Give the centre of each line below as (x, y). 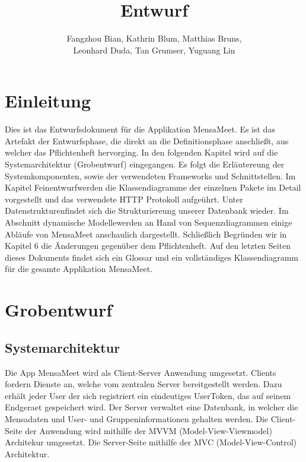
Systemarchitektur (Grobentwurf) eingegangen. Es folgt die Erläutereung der (145, 164)
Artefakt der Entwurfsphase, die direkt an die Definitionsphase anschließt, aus (147, 140)
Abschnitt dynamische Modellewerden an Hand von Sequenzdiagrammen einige (149, 222)
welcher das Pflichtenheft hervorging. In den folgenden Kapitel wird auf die (141, 152)
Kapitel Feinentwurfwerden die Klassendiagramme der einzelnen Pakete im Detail (153, 187)
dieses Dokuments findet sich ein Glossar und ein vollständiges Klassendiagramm (152, 257)
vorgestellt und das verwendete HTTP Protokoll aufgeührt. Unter (124, 199)
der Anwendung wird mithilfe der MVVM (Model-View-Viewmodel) (149, 430)
